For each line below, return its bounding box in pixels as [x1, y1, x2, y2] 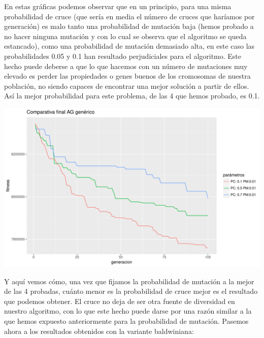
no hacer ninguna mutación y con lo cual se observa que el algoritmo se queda [4, 30, 247, 41]
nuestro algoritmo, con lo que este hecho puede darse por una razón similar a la [4, 306, 252, 316]
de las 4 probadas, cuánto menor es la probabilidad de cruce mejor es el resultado [4, 286, 258, 296]
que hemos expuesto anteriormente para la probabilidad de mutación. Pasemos [4, 315, 249, 326]
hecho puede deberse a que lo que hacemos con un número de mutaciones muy [4, 60, 248, 71]
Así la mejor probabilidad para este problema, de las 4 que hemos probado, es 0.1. [4, 90, 260, 101]
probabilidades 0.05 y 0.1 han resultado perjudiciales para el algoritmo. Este [4, 50, 242, 61]
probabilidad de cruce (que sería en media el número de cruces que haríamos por [4, 11, 255, 21]
